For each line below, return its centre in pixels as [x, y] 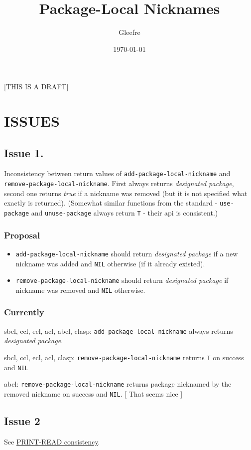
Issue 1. [24, 152]
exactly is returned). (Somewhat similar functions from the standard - [111, 203]
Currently [24, 312]
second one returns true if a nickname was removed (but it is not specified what [126, 193]
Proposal [22, 235]
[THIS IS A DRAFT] [36, 87]
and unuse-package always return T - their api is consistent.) [125, 213]
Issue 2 [22, 421]
